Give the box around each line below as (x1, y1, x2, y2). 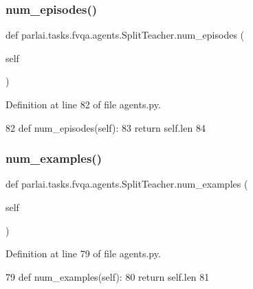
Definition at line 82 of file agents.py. (5, 97, 161, 111)
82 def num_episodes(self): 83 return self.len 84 (5, 120, 206, 134)
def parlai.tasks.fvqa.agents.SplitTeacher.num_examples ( (5, 177, 248, 191)
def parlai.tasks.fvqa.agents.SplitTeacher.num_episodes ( (5, 28, 245, 42)
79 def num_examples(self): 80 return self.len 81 (5, 269, 210, 283)
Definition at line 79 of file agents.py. (5, 246, 161, 261)
